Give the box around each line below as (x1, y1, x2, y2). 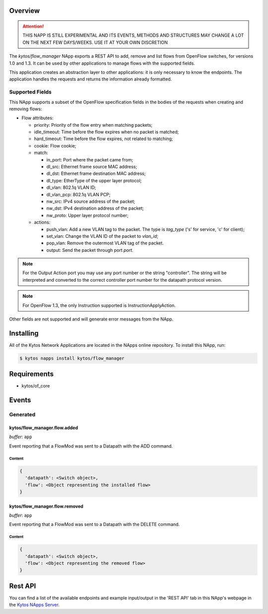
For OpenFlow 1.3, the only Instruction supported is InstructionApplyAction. (22, 302, 176, 308)
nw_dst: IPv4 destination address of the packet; (46, 205, 144, 211)
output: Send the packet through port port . (46, 247, 134, 253)
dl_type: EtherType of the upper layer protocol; (46, 177, 142, 183)
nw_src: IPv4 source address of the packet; (46, 198, 135, 204)
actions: (34, 219, 51, 226)
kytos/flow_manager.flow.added (9, 425, 78, 431)
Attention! (22, 23, 44, 29)
